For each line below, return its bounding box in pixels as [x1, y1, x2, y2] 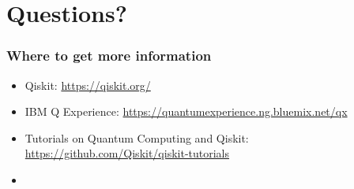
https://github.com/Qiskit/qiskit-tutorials [24, 145, 230, 161]
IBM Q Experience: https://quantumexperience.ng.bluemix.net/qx [24, 103, 348, 120]
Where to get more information [6, 46, 212, 65]
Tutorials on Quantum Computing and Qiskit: [24, 129, 249, 146]
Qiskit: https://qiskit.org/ [24, 76, 151, 93]
